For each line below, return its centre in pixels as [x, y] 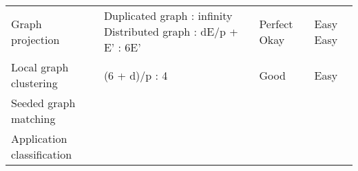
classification [42, 154]
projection [35, 39]
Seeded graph [43, 103]
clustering [34, 83]
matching [33, 118]
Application [39, 138]
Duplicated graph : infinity [168, 15]
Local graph [40, 67]
